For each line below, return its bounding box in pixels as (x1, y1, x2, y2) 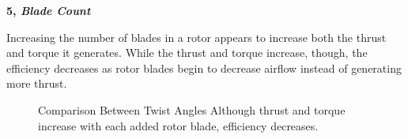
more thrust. (6, 75, 67, 92)
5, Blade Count (6, 2, 91, 18)
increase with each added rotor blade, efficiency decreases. (38, 117, 319, 133)
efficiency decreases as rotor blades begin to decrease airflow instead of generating (6, 59, 402, 76)
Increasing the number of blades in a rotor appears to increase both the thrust (6, 28, 387, 45)
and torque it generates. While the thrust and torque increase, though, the (6, 44, 368, 61)
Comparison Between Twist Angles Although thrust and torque (38, 101, 346, 118)
